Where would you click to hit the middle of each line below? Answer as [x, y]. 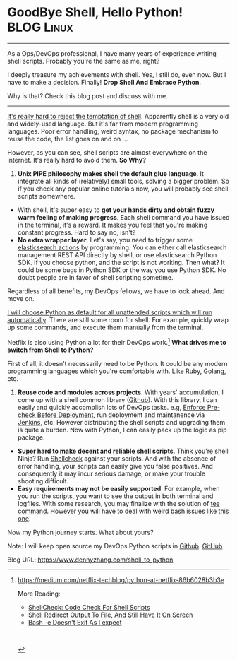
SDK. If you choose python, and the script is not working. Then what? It [121, 262]
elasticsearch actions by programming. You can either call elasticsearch [122, 247]
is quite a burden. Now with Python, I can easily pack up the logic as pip [122, 430]
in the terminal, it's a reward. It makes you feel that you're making [113, 225]
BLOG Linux [40, 27]
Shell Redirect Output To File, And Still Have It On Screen [110, 615]
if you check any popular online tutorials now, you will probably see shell [123, 189]
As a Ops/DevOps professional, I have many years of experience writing [112, 53]
